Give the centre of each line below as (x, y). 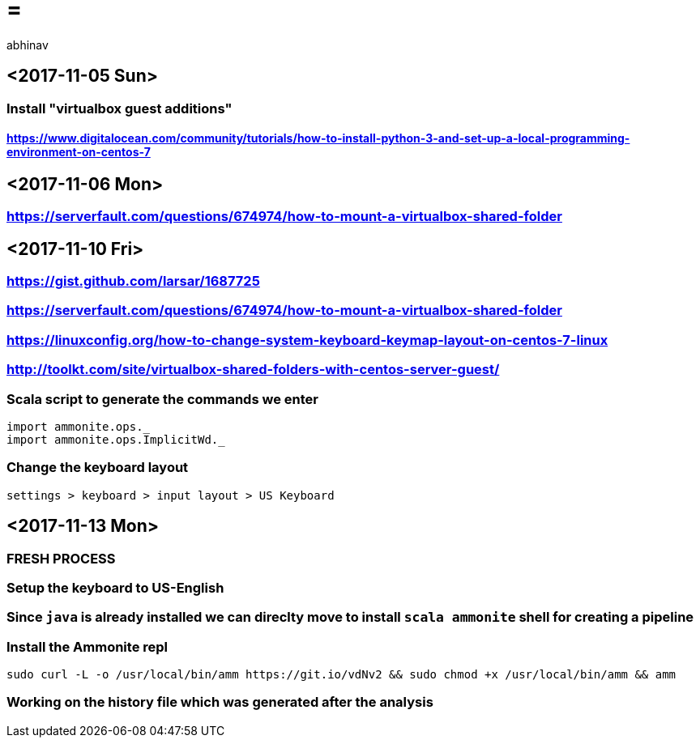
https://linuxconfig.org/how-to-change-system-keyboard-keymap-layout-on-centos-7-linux (307, 340)
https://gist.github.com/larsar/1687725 (133, 281)
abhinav (28, 45)
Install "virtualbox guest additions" (120, 108)
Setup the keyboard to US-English (115, 587)
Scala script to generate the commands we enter (162, 399)
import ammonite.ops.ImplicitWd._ (116, 439)
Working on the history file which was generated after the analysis (220, 702)
